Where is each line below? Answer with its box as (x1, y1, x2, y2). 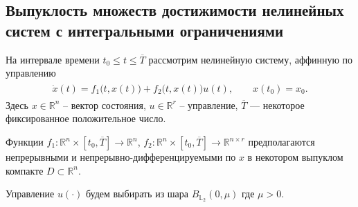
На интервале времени (6, 52, 100, 66)
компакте (6, 163, 44, 177)
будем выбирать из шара (85, 186, 189, 201)
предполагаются (248, 135, 315, 149)
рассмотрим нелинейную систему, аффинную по (148, 52, 353, 66)
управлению (6, 66, 56, 80)
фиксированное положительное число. (6, 111, 166, 126)
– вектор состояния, (63, 97, 146, 112)
